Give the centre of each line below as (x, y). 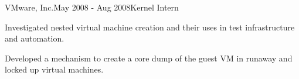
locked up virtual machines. (54, 69)
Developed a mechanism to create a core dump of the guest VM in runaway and (149, 58)
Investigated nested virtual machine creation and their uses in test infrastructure (150, 27)
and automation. (35, 38)
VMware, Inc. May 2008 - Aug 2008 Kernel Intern (92, 7)
